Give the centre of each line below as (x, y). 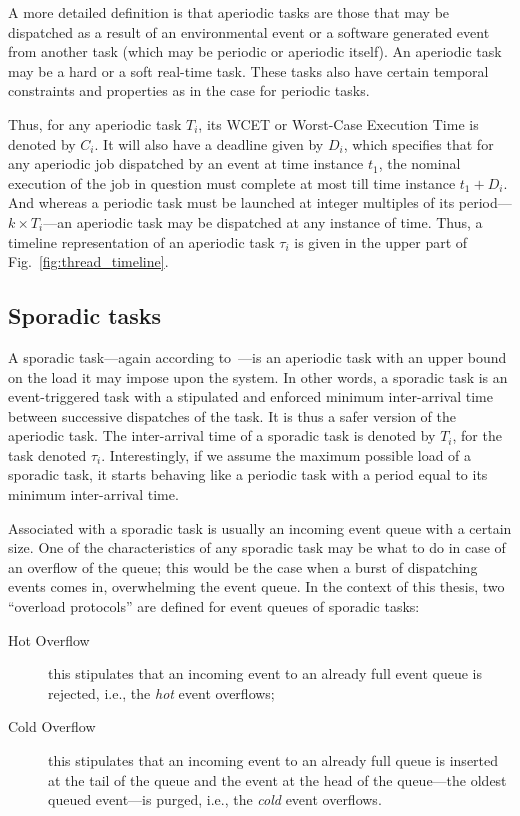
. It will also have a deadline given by (209, 143)
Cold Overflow (52, 726)
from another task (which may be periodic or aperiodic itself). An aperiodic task (255, 51)
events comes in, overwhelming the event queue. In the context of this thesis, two (256, 586)
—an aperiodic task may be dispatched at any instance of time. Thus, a (263, 221)
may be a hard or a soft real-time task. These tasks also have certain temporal (248, 70)
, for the (477, 435)
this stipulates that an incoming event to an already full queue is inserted (273, 760)
